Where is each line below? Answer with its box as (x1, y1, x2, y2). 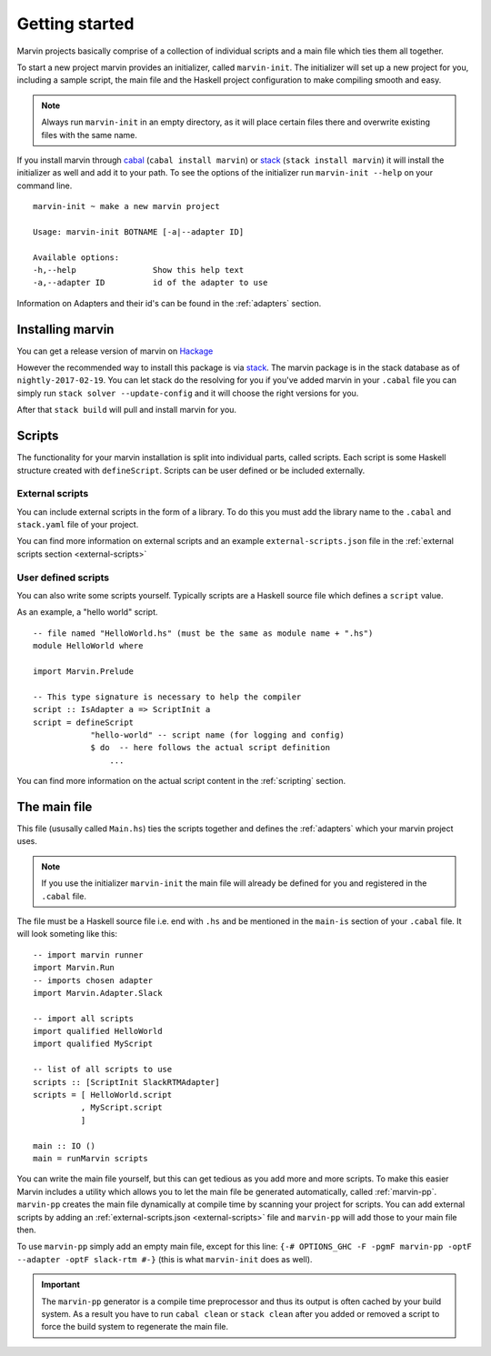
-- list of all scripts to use (33, 1064, 173, 1075)
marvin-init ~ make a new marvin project (33, 201, 220, 212)
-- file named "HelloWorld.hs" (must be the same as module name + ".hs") (33, 628, 374, 638)
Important (41, 1279, 81, 1291)
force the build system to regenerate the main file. (41, 1321, 229, 1332)
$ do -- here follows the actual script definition (90, 742, 331, 753)
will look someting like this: (16, 929, 118, 939)
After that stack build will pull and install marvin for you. (16, 405, 236, 416)
